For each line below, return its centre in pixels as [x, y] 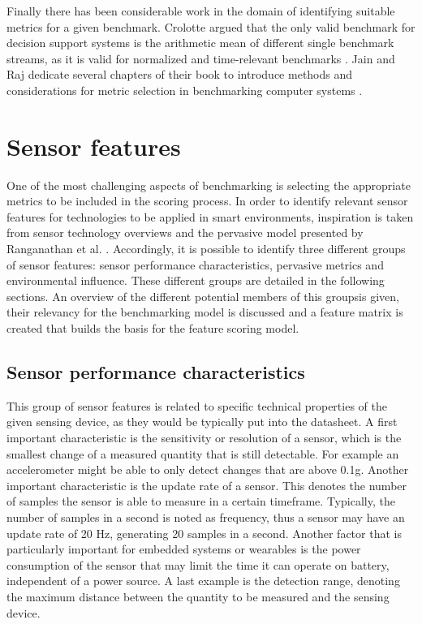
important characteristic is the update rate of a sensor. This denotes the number [207, 485]
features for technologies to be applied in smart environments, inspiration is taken [210, 216]
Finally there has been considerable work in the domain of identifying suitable [201, 11]
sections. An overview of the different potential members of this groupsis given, [203, 296]
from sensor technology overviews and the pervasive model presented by [185, 232]
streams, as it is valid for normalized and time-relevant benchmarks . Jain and [201, 58]
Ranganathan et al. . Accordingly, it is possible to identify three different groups [206, 249]
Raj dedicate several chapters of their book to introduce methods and [180, 74]
